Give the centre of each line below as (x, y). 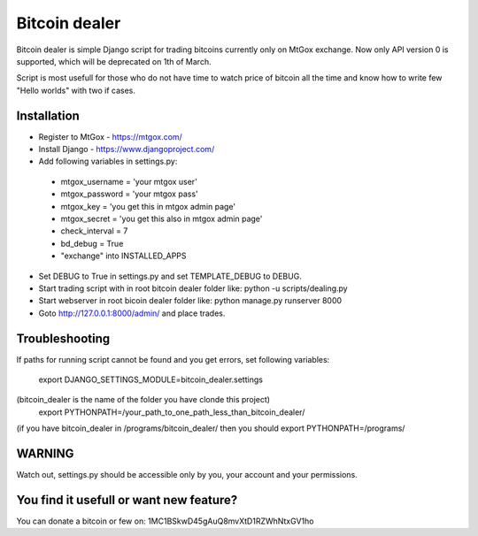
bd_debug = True (92, 243)
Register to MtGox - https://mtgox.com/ (111, 136)
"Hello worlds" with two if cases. (76, 90)
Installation (48, 115)
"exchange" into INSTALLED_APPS (123, 256)
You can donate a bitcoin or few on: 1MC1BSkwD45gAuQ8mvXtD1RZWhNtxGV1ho (165, 521)
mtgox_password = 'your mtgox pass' (129, 194)
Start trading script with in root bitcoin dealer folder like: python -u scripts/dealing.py (193, 288)
